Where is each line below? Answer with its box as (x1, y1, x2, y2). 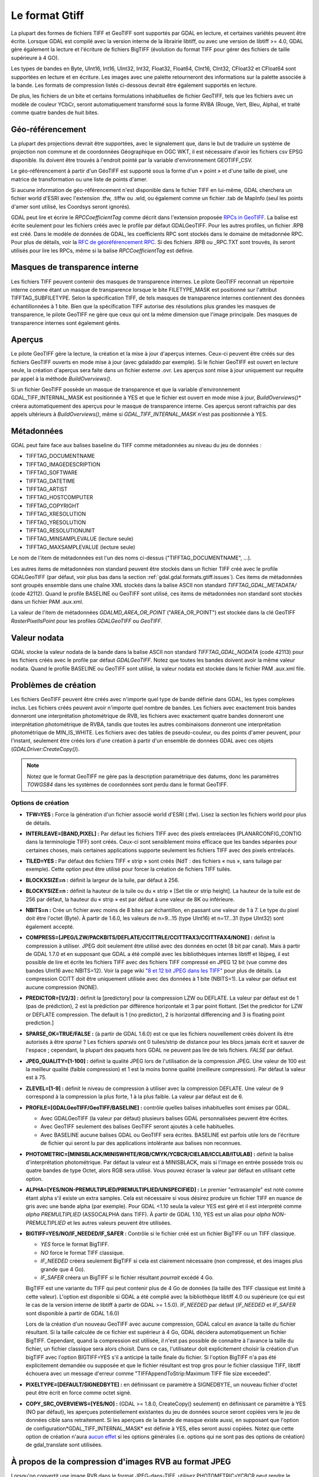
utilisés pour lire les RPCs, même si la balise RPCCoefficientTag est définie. (11, 247, 194, 254)
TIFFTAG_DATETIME (25, 477, 76, 484)
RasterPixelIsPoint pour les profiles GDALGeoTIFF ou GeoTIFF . (11, 617, 162, 624)
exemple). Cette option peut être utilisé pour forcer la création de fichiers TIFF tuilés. (25, 866, 232, 873)
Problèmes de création (11, 680, 96, 691)
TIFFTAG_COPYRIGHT (25, 502, 80, 509)
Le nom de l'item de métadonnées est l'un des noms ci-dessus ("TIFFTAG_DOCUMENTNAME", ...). (11, 554, 252, 561)
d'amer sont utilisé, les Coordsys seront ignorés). (11, 203, 131, 210)
